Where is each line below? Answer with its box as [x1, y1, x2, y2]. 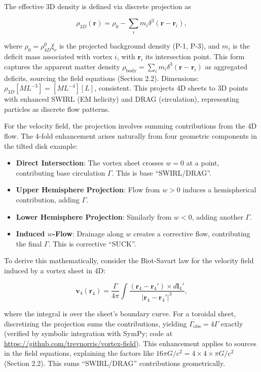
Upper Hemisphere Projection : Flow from [16, 184, 160, 195]
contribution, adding [16, 194, 80, 204]
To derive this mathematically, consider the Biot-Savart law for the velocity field [4, 255, 254, 266]
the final [16, 238, 42, 249]
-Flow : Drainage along [52, 228, 124, 239]
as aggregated [205, 61, 247, 71]
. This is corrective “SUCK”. [48, 238, 136, 249]
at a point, [186, 157, 219, 168]
